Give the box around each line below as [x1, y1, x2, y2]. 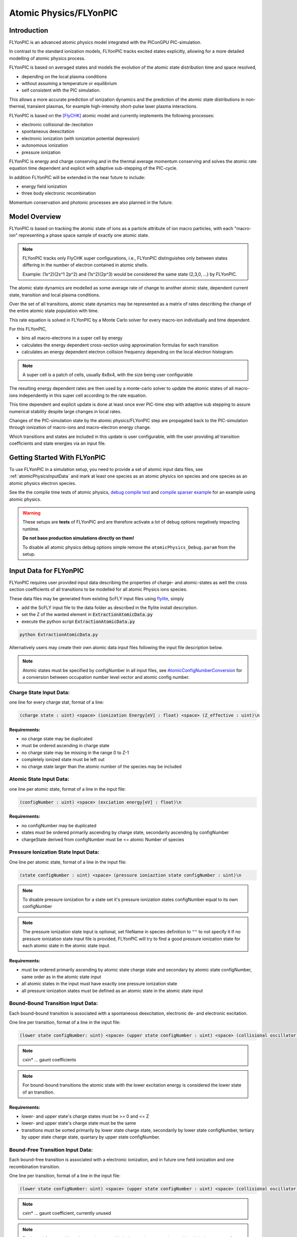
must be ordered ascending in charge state [21, 743, 110, 749]
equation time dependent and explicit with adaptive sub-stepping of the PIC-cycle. [9, 165, 178, 171]
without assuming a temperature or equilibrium [21, 81, 117, 87]
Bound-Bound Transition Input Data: [9, 1000, 99, 1007]
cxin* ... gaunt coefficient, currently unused [22, 1210, 111, 1216]
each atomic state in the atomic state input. [22, 943, 111, 949]
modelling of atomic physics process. [9, 55, 86, 61]
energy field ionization [21, 184, 67, 190]
